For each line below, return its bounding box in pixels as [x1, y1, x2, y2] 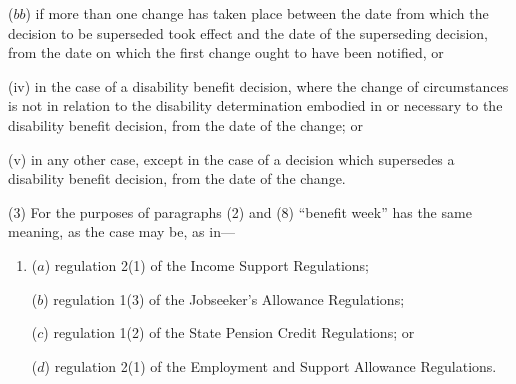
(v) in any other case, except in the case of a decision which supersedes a [8, 148, 455, 169]
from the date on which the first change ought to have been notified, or [8, 42, 444, 63]
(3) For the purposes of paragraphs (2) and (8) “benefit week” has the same [8, 201, 472, 222]
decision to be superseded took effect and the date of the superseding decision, [8, 22, 489, 43]
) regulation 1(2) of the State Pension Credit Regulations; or [43, 322, 415, 343]
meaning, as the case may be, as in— [8, 221, 235, 242]
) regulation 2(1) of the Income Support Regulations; [44, 254, 369, 275]
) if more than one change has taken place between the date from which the [25, 3, 489, 23]
